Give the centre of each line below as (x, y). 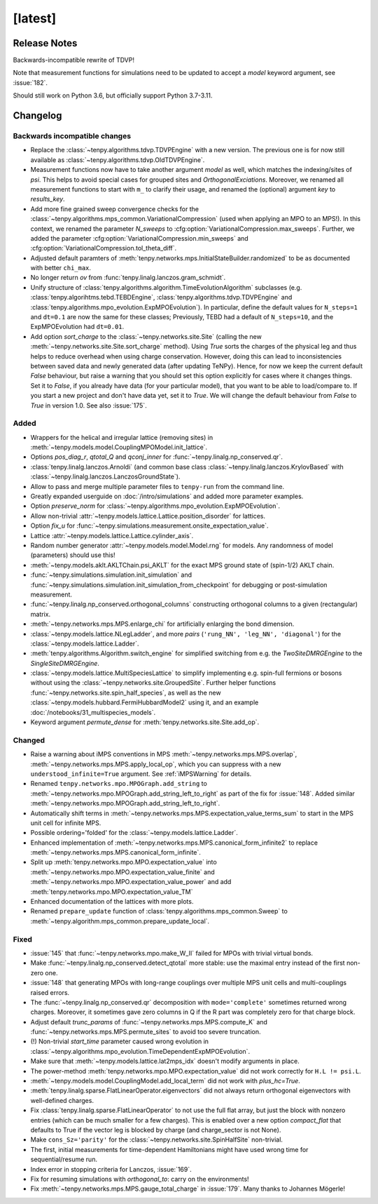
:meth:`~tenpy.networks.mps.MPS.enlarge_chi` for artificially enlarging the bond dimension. (162, 624)
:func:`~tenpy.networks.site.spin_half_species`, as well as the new (126, 693)
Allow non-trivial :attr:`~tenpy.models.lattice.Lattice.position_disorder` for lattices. (148, 516)
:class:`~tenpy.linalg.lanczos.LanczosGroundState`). (105, 476)
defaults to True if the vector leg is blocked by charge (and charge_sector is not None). (156, 1130)
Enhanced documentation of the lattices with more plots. (112, 902)
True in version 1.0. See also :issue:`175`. (89, 405)
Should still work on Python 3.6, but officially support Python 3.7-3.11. (113, 95)
